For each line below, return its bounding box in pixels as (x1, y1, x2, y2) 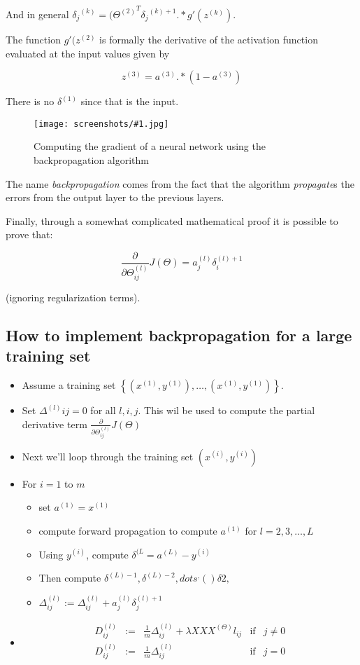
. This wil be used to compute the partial (138, 403, 315, 418)
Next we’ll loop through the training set (22, 448, 194, 463)
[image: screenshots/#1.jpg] (34, 118, 169, 129)
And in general (6, 6, 69, 21)
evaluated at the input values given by (6, 46, 170, 60)
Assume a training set (22, 378, 116, 392)
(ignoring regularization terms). (6, 290, 141, 305)
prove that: (6, 227, 53, 242)
